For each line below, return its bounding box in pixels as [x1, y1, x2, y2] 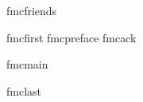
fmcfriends [6, 2, 57, 18]
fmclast [6, 82, 42, 99]
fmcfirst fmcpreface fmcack [6, 29, 137, 45]
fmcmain [6, 56, 48, 73]
